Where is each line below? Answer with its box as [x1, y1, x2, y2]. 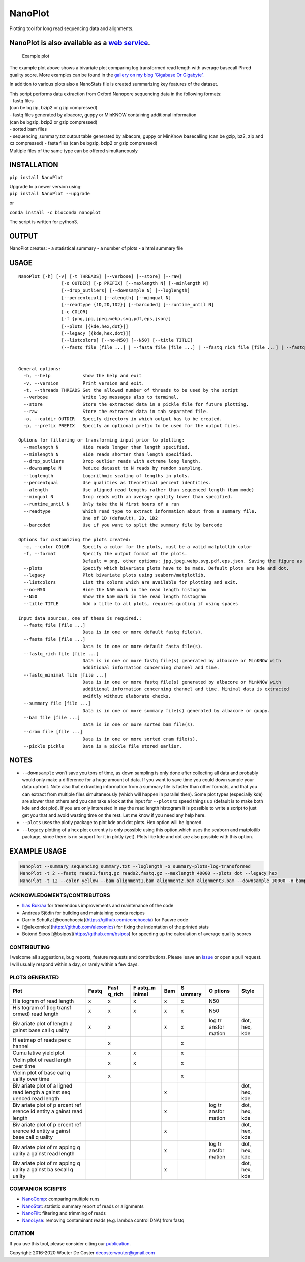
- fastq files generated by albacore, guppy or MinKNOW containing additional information [9, 112, 197, 118]
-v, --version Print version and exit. [23, 380, 145, 386]
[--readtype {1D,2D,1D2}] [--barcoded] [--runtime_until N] [61, 302, 215, 308]
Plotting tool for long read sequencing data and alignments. [9, 25, 134, 32]
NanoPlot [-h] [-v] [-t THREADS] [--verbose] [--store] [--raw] [18, 273, 182, 279]
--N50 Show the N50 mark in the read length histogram [23, 594, 206, 600]
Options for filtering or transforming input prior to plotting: [18, 437, 185, 443]
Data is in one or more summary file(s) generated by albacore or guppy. [82, 708, 270, 713]
